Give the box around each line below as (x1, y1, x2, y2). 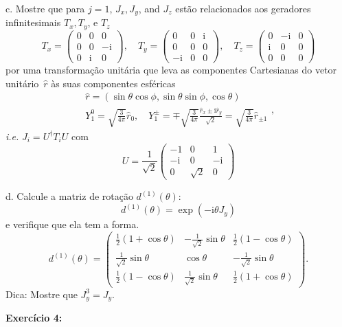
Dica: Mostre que (5, 286, 78, 301)
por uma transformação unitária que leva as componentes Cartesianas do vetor (5, 63, 337, 77)
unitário (5, 76, 39, 90)
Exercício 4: (5, 311, 62, 325)
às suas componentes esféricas (51, 76, 176, 90)
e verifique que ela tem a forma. (5, 217, 139, 232)
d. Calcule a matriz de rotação (5, 189, 133, 203)
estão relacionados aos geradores (175, 1, 311, 15)
